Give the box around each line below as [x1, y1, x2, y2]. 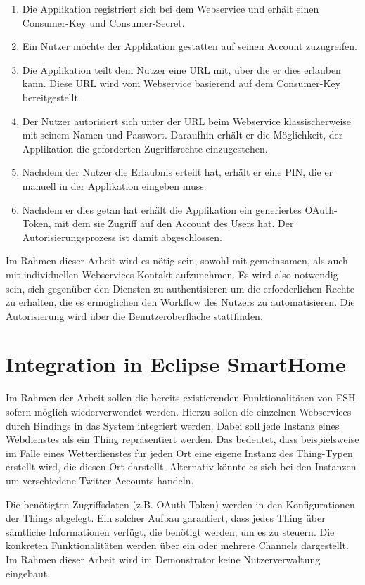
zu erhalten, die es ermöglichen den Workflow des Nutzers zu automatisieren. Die [6, 295, 355, 309]
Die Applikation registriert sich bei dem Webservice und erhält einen [22, 1, 319, 15]
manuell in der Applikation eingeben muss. [22, 178, 207, 193]
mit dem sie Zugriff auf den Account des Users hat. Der [54, 216, 294, 231]
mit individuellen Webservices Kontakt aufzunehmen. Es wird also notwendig [6, 266, 338, 281]
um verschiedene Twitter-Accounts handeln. [6, 472, 194, 487]
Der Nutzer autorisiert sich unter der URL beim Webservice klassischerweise [22, 113, 352, 128]
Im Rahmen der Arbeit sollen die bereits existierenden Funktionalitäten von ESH [6, 390, 356, 405]
